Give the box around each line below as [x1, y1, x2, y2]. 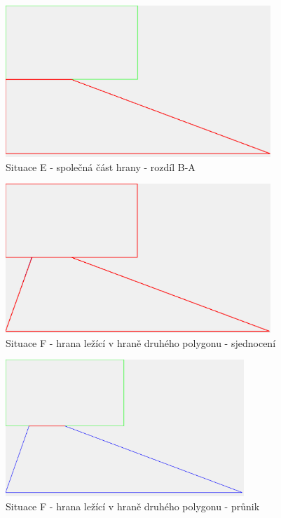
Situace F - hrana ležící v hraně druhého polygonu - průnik [6, 498, 260, 513]
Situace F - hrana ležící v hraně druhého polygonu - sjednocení [6, 335, 276, 350]
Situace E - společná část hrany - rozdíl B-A [6, 159, 196, 174]
